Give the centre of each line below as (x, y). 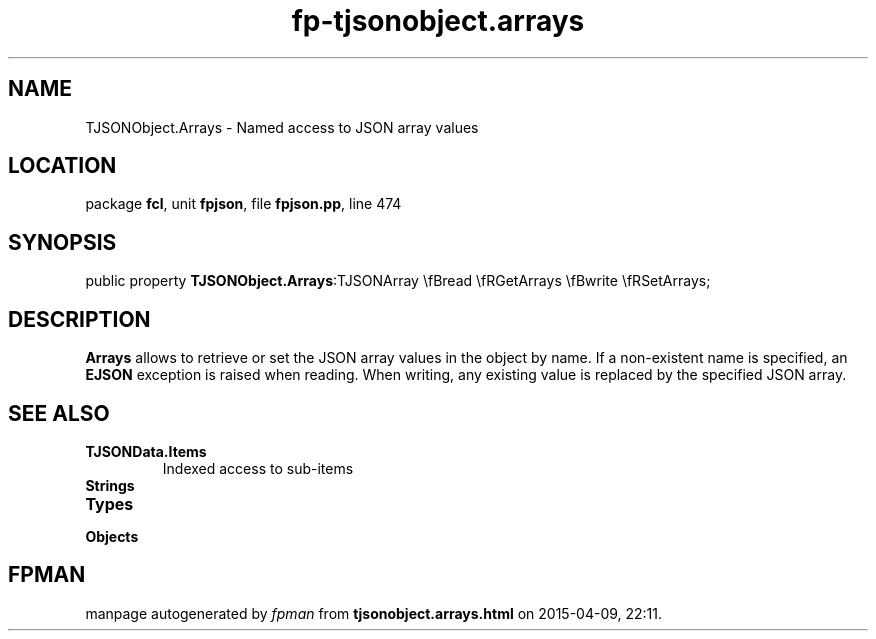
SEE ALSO (59, 413)
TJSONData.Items (146, 451)
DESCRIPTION (79, 319)
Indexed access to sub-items (258, 468)
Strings (110, 485)
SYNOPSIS (62, 242)
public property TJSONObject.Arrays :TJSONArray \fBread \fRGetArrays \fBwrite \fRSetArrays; (398, 281)
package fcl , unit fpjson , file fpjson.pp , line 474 (243, 204)
